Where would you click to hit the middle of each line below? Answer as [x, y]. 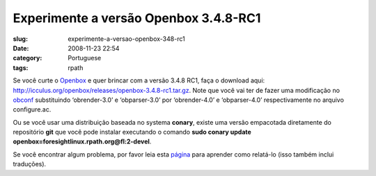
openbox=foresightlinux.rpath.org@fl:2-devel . [82, 141]
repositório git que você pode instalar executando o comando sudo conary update [132, 132]
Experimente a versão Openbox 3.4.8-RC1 [137, 18]
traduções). [30, 164]
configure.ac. [32, 109]
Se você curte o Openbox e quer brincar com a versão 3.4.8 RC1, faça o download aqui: [139, 80]
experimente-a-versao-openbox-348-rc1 [126, 39]
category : [28, 58]
